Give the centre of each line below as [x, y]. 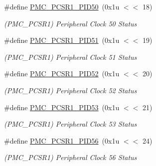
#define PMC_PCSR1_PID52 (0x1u [62, 74]
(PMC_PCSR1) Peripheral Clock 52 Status [71, 90]
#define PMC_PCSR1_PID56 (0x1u [62, 140]
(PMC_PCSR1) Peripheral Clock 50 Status [71, 23]
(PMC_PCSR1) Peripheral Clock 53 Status [71, 124]
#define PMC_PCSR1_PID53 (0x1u [62, 107]
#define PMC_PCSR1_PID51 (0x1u [62, 40]
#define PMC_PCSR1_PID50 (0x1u [62, 6]
